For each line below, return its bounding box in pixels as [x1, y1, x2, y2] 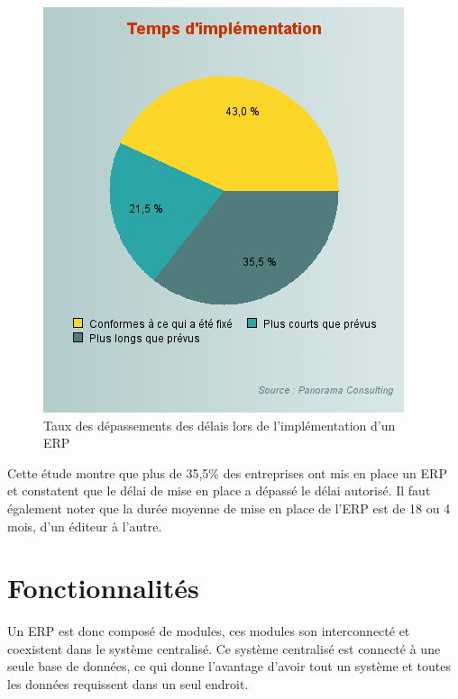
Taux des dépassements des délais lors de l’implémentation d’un [43, 415, 396, 434]
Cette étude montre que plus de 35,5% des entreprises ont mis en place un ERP [7, 463, 447, 482]
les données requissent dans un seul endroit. [7, 675, 249, 694]
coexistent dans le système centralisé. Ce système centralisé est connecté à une [7, 639, 441, 658]
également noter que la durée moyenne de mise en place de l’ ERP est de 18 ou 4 [7, 498, 451, 517]
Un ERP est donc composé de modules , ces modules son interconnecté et [7, 622, 410, 640]
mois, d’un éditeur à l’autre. [7, 516, 162, 535]
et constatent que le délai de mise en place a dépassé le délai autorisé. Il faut [7, 481, 431, 500]
